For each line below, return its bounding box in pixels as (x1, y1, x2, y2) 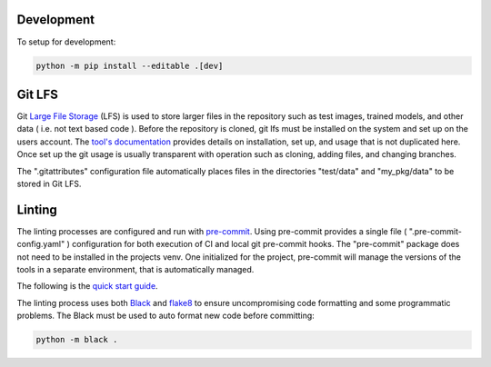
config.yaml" (16, 239, 65, 250)
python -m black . (35, 334, 118, 345)
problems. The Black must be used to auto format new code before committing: (16, 310, 316, 322)
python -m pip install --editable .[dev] (35, 60, 224, 71)
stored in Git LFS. (16, 178, 82, 189)
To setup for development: (16, 36, 116, 47)
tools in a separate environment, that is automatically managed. (16, 264, 255, 275)
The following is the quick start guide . (16, 281, 158, 292)
